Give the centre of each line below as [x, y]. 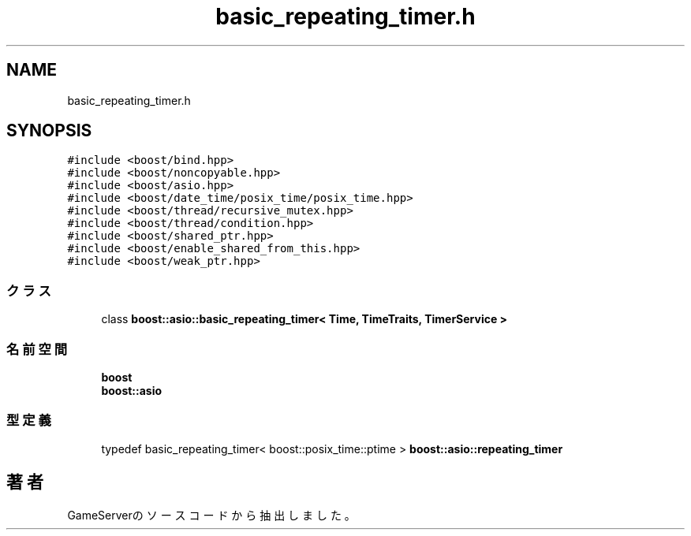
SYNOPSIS [49, 131]
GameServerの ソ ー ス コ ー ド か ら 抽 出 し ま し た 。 [211, 515]
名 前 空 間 [37, 349]
